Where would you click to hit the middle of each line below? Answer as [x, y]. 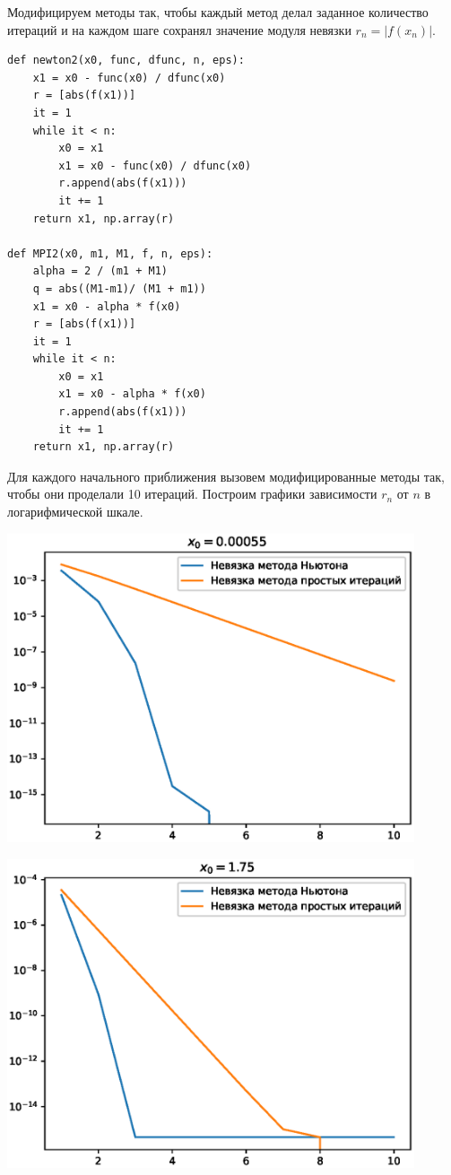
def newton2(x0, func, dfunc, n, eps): [126, 61]
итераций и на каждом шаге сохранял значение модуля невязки [179, 29]
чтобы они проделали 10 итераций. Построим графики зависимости [192, 494]
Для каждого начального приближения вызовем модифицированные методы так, [226, 476]
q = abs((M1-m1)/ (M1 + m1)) [119, 288]
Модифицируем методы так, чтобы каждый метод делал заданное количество [218, 12]
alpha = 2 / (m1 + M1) [100, 271]
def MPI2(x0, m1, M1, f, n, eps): [110, 253]
